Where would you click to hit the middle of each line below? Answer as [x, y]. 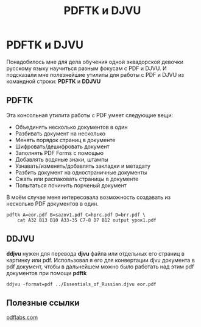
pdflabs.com [22, 317]
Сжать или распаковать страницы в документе [77, 179]
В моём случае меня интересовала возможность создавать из [89, 197]
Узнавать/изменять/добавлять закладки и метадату [83, 166]
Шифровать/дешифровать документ [62, 146]
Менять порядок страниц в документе [65, 140]
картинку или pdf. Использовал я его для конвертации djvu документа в [100, 260]
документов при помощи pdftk [47, 273]
